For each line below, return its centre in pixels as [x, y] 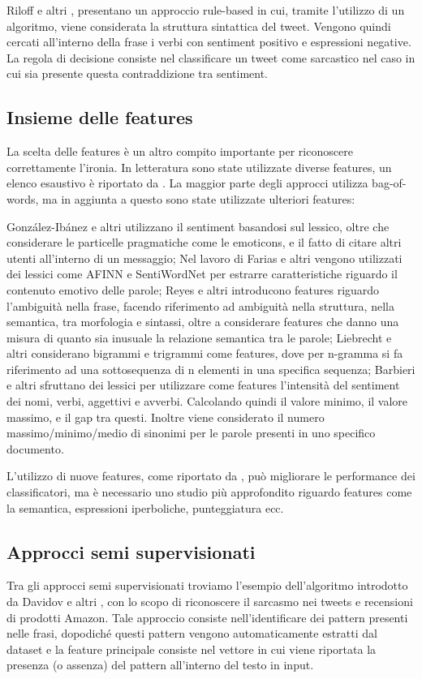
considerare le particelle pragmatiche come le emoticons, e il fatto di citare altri [204, 242]
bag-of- [389, 183]
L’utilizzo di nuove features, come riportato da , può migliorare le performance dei [211, 476]
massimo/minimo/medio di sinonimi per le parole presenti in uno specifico [191, 433]
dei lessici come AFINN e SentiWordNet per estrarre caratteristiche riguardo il [202, 274]
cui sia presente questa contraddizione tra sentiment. [138, 73]
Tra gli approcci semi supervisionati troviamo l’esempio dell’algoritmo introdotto [207, 585]
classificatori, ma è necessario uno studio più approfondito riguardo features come [209, 492]
